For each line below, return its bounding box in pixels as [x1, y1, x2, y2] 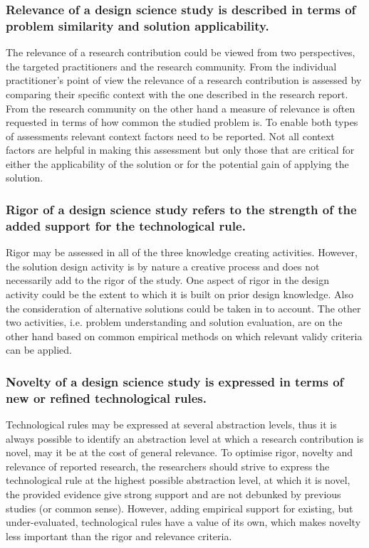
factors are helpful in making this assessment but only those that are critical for [6, 142, 355, 157]
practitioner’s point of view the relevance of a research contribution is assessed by [6, 73, 362, 88]
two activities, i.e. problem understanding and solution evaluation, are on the [6, 315, 343, 330]
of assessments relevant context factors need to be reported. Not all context [6, 128, 335, 143]
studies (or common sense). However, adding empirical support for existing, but [6, 500, 353, 515]
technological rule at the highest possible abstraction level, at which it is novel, [6, 473, 350, 488]
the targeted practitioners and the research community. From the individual [6, 58, 337, 73]
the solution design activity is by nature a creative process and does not [6, 258, 320, 273]
